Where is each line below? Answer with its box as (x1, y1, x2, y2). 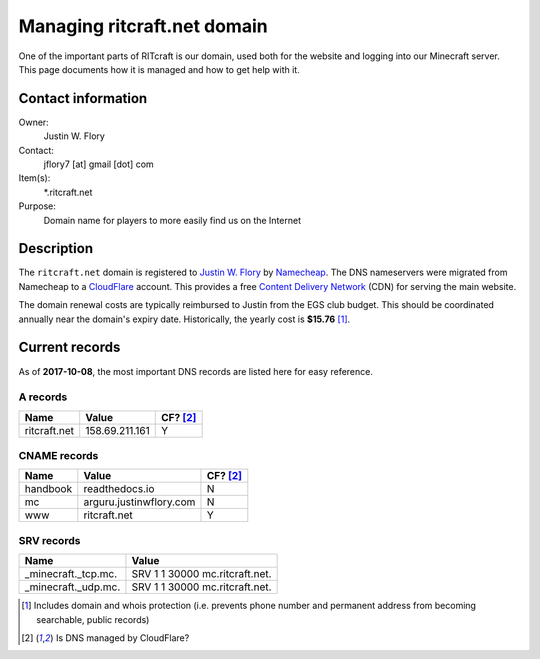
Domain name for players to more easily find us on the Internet (43, 214, 302, 226)
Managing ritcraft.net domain (18, 15, 269, 37)
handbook (24, 482, 73, 496)
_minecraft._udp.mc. (24, 580, 121, 594)
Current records (18, 339, 121, 356)
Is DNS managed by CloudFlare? (55, 631, 190, 644)
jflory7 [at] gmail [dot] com (43, 158, 154, 170)
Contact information (18, 90, 148, 107)
